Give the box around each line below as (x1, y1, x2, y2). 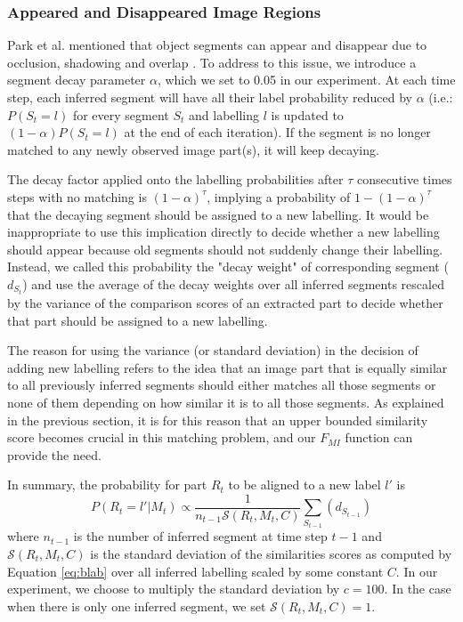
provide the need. (7, 445, 102, 464)
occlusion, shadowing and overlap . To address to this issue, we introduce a (7, 53, 417, 71)
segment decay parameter (7, 70, 146, 89)
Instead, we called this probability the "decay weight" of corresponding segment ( (7, 257, 449, 276)
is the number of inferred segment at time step (73, 527, 328, 545)
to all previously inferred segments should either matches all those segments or (7, 376, 436, 394)
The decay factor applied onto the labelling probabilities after (7, 170, 344, 189)
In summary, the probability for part (7, 475, 207, 494)
